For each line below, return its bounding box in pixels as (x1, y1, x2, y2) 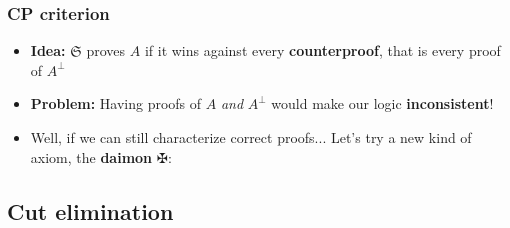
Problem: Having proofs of (30, 93, 202, 114)
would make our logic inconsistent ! (271, 93, 494, 114)
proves (86, 40, 126, 61)
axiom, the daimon (30, 146, 153, 167)
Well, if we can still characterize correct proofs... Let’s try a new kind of (30, 127, 472, 147)
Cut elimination (7, 195, 174, 226)
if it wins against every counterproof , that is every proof (144, 40, 501, 61)
